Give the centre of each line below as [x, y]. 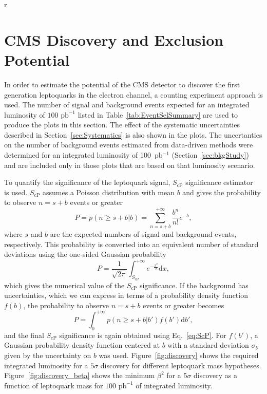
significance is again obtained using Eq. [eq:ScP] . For [143, 335]
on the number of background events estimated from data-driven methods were [129, 145]
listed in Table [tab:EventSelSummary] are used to [158, 114]
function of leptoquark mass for [54, 385]
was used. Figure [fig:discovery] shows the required [179, 355]
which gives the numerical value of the [64, 285]
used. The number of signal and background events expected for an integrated [127, 105]
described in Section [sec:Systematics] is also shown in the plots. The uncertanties [133, 134]
